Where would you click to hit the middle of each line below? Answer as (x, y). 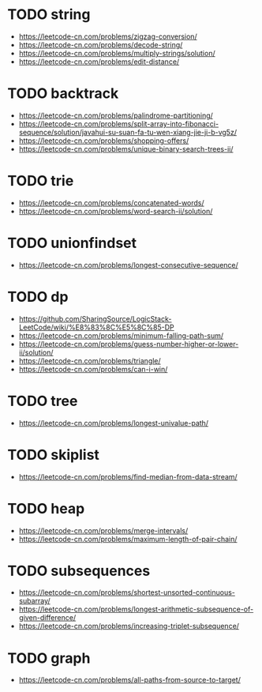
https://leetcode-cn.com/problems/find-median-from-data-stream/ (128, 476)
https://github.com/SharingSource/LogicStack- (95, 318)
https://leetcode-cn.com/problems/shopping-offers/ (104, 141)
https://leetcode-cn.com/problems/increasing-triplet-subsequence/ (129, 626)
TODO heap (46, 508)
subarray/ (34, 601)
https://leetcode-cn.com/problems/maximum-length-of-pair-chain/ (128, 539)
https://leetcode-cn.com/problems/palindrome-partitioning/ (116, 115)
